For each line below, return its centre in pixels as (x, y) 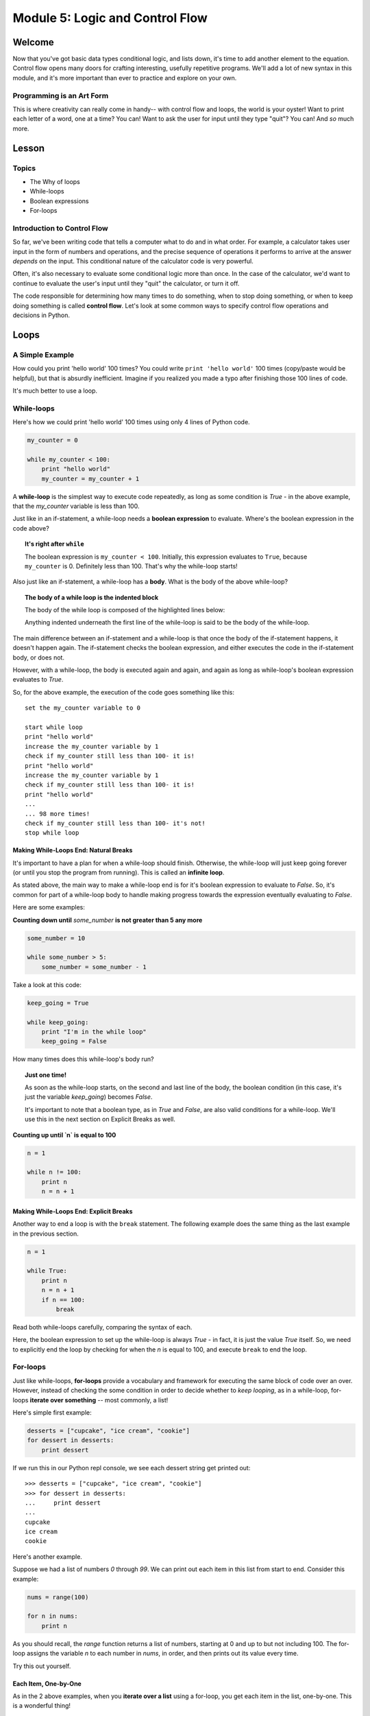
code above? (31, 528)
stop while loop (52, 833)
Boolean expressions (59, 201)
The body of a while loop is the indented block (92, 597)
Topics (24, 168)
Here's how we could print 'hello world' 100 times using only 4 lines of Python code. (131, 422)
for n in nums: (52, 1616)
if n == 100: (63, 1300)
